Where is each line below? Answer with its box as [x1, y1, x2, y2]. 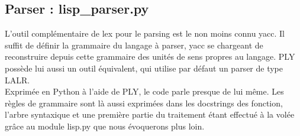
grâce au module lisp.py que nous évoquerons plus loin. [5, 119, 205, 132]
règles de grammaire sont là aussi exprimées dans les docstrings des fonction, [5, 96, 283, 109]
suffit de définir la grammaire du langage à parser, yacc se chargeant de [5, 38, 263, 51]
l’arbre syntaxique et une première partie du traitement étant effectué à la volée [5, 108, 295, 121]
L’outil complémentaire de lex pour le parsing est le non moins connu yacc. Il [5, 27, 285, 40]
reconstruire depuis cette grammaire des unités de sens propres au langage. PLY [5, 50, 295, 63]
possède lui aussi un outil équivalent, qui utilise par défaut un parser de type [5, 61, 283, 74]
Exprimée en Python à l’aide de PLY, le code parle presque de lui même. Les [5, 85, 284, 98]
